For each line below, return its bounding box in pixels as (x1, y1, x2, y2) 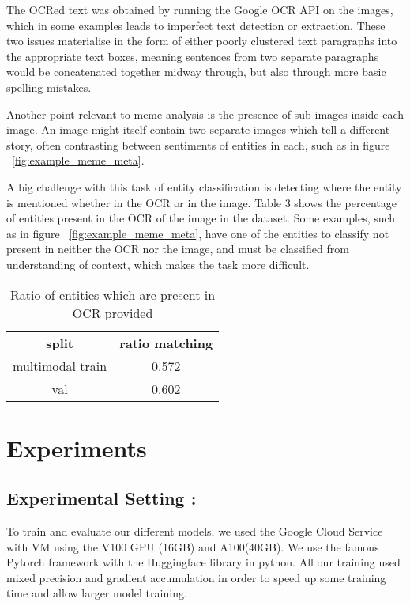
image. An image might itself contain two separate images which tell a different (6, 121, 390, 138)
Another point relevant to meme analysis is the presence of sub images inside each (6, 105, 404, 122)
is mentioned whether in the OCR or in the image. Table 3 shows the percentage (6, 194, 397, 210)
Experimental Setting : (6, 486, 197, 510)
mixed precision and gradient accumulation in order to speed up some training (6, 569, 386, 585)
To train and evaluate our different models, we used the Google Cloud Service (6, 523, 383, 540)
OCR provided (72, 303, 153, 322)
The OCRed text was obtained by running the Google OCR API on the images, (6, 2, 393, 17)
